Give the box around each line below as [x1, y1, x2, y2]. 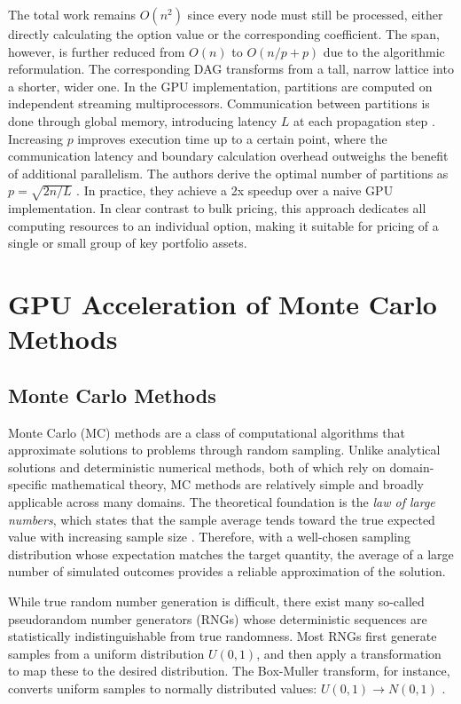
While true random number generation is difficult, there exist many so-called [8, 592, 425, 610]
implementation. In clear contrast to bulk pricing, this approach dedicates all [8, 199, 426, 218]
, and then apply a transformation [256, 644, 441, 662]
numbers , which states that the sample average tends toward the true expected [8, 510, 435, 528]
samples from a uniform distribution [8, 644, 205, 662]
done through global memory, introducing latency [8, 111, 277, 130]
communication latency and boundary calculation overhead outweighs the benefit [8, 146, 449, 165]
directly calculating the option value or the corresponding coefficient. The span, [8, 25, 440, 43]
